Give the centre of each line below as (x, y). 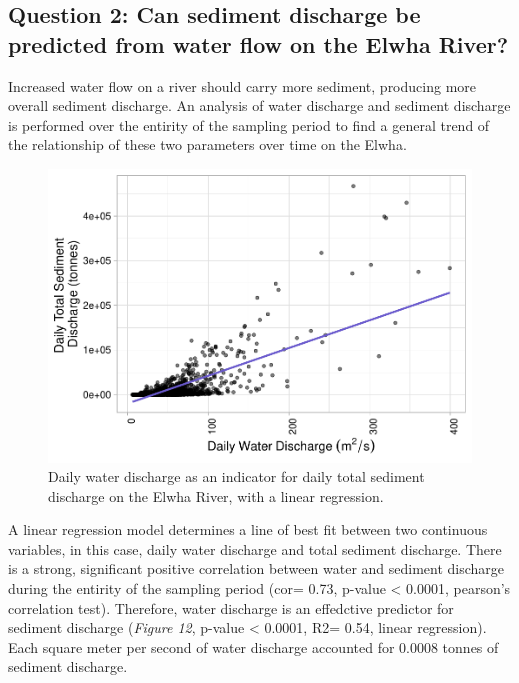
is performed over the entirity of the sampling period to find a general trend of (249, 124)
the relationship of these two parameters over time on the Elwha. (207, 144)
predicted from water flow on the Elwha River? (258, 43)
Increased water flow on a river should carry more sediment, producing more (242, 85)
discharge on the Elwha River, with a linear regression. (216, 495)
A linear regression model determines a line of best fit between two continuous (248, 529)
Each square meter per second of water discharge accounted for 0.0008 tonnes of (253, 646)
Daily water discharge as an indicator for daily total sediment (236, 476)
